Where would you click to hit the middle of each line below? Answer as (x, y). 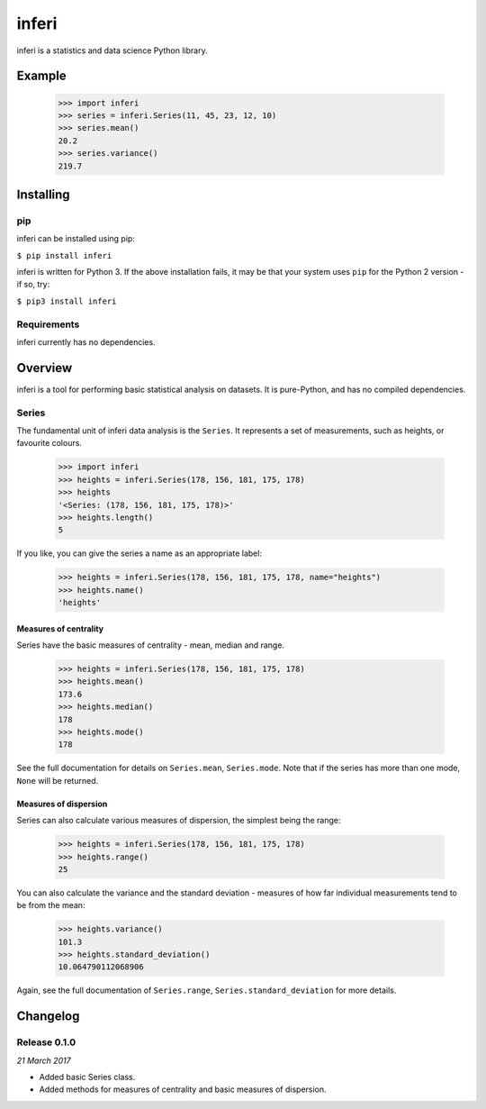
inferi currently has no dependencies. (86, 341)
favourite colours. (49, 443)
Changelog (48, 1017)
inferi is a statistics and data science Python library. (112, 50)
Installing (44, 194)
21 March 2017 (44, 1060)
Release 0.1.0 (46, 1042)
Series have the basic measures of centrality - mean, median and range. (151, 645)
